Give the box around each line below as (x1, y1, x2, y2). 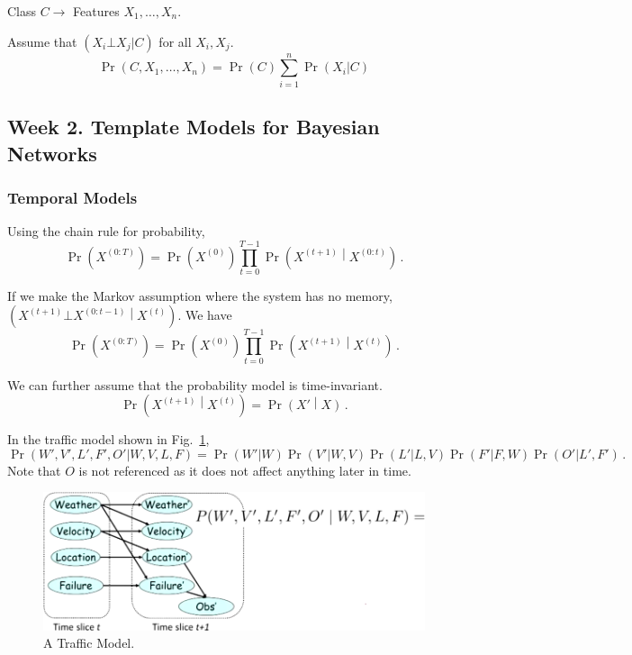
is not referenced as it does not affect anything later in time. (78, 460, 411, 479)
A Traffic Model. (43, 633, 135, 652)
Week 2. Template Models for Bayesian (7, 113, 380, 141)
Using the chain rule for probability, (7, 222, 205, 241)
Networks (7, 139, 97, 167)
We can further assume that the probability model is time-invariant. (7, 375, 383, 394)
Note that (7, 460, 61, 479)
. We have (177, 305, 232, 324)
